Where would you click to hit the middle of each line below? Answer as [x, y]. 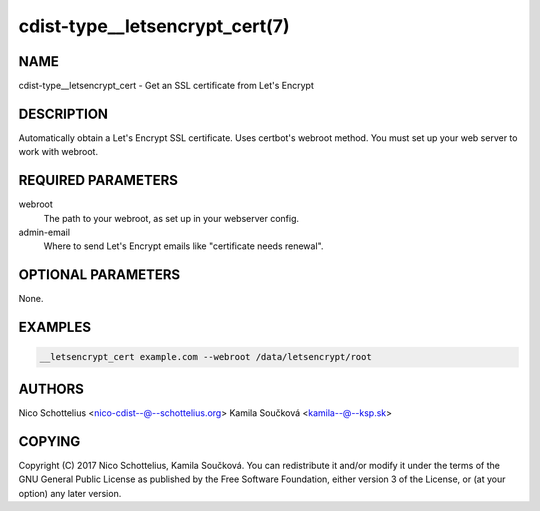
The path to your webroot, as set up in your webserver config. [171, 218]
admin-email [44, 232]
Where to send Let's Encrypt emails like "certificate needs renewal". [183, 246]
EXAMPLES [55, 327]
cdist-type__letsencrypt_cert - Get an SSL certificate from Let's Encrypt [166, 86]
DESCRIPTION [63, 113]
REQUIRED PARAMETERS [98, 180]
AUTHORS [51, 388]
